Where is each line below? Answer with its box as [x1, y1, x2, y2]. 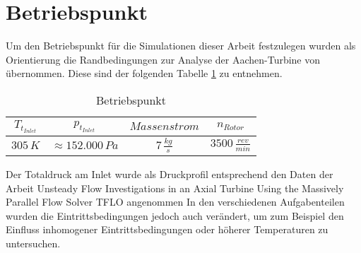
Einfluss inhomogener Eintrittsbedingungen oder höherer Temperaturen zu [6, 222, 329, 237]
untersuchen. [6, 236, 61, 251]
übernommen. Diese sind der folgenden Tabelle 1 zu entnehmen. [6, 66, 283, 81]
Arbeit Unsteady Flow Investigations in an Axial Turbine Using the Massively [6, 180, 344, 195]
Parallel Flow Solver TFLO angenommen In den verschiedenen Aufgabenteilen [6, 194, 345, 209]
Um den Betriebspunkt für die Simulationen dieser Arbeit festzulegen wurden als [6, 38, 356, 53]
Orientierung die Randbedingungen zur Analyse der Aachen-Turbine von [6, 52, 321, 66]
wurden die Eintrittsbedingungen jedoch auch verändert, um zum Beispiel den [6, 208, 344, 223]
